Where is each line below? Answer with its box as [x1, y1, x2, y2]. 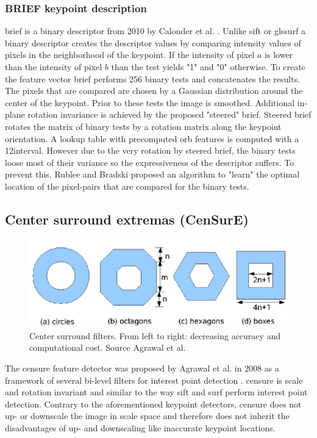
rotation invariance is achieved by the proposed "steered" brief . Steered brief [27, 108, 312, 121]
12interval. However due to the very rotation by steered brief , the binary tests [5, 144, 296, 157]
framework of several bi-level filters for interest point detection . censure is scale [5, 373, 303, 386]
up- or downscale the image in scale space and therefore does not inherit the [5, 409, 290, 422]
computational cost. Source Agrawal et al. [29, 341, 186, 354]
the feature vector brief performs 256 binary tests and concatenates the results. [5, 72, 301, 85]
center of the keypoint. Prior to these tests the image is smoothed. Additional [5, 96, 295, 109]
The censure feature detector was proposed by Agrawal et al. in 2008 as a [5, 362, 280, 375]
